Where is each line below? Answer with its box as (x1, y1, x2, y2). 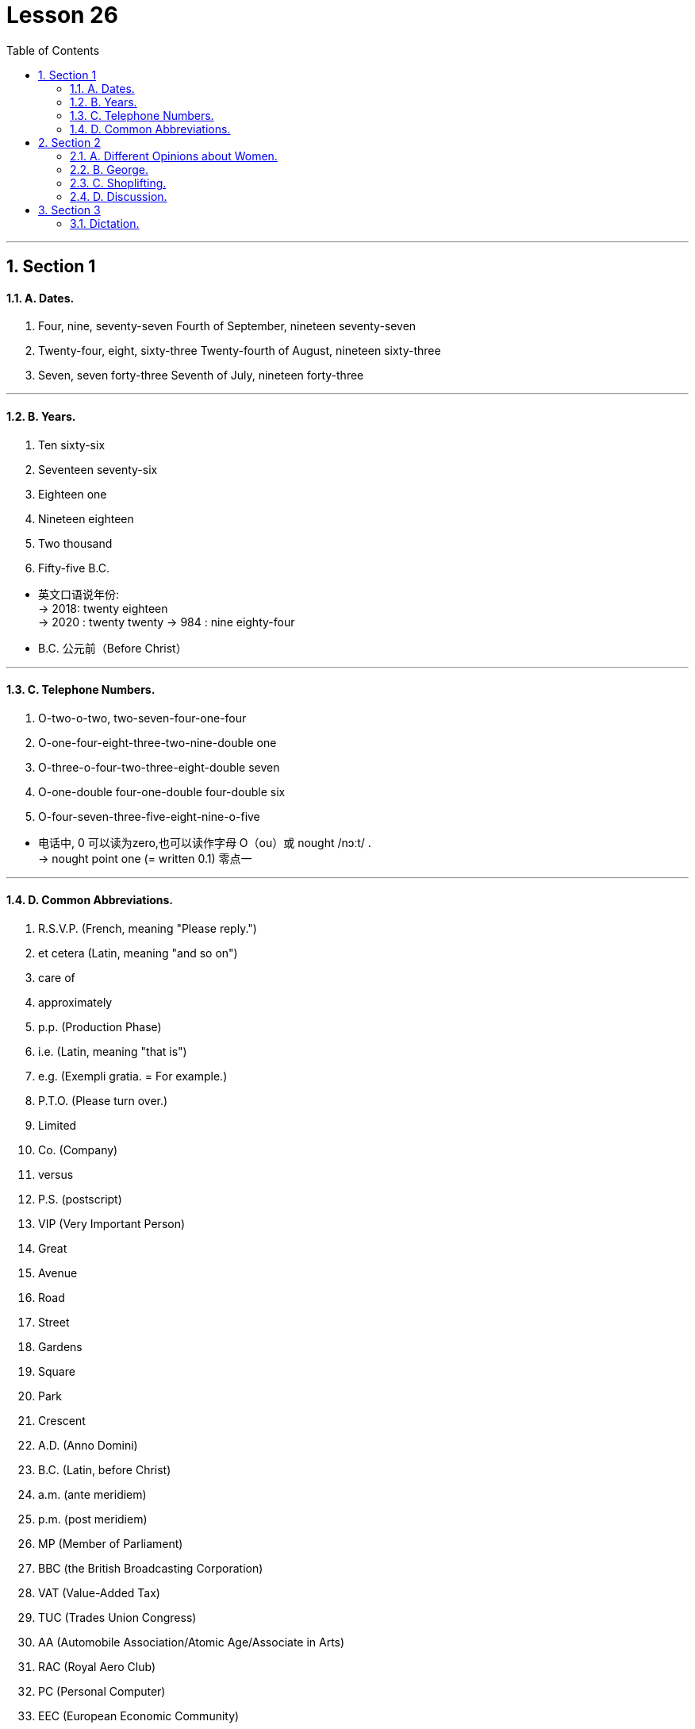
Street (38, 1315, 70, 1330)
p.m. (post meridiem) (38, 1512, 148, 1527)
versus (38, 1168, 74, 1182)
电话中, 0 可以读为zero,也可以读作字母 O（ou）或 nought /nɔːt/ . (38, 835, 371, 849)
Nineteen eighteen (38, 511, 134, 526)
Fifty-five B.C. (38, 560, 110, 575)
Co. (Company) (38, 1143, 118, 1157)
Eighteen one (38, 487, 107, 501)
